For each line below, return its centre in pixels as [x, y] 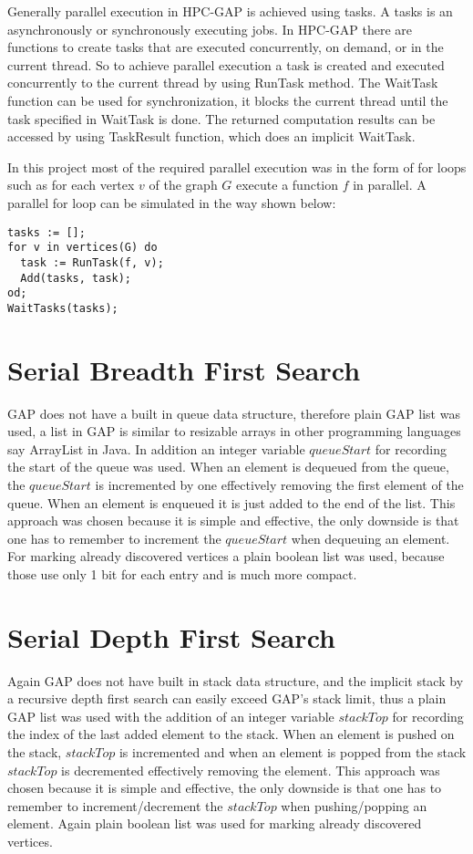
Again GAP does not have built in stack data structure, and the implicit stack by [236, 680]
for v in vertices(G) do [82, 248]
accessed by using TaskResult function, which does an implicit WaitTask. [211, 136]
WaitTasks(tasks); [63, 308]
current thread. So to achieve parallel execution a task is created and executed [226, 64]
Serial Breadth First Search [184, 369]
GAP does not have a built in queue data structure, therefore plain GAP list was [234, 413]
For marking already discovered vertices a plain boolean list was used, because [226, 556]
